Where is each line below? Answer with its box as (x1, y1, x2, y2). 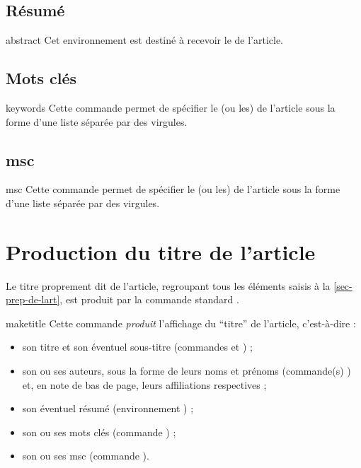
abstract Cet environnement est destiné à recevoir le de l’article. (6, 33, 283, 47)
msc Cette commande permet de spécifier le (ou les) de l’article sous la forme (6, 182, 340, 197)
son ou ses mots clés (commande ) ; (22, 424, 176, 439)
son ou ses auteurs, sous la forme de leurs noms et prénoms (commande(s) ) (22, 363, 351, 378)
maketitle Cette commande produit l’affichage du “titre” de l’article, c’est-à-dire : (6, 315, 356, 330)
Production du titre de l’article (6, 237, 316, 266)
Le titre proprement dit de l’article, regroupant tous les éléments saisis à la (6, 278, 331, 293)
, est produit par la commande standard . (59, 292, 239, 307)
